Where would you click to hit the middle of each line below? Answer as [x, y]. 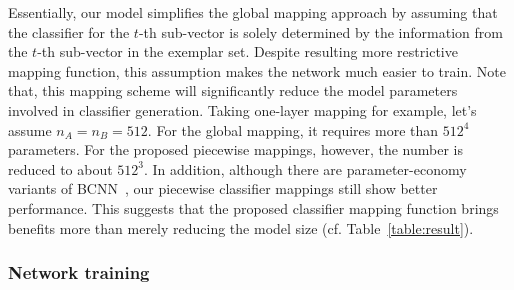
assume [30, 129]
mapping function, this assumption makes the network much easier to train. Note [257, 70]
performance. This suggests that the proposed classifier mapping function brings [253, 207]
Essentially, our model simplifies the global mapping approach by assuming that [253, 12]
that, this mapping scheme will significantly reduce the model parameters [233, 90]
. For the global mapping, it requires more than [293, 129]
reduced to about [60, 168]
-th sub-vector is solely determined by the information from [320, 31]
